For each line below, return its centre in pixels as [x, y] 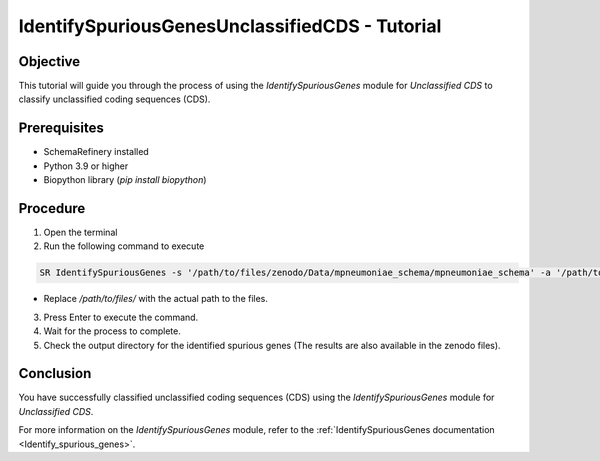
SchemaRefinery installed [96, 152]
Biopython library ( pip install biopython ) [125, 180]
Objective [49, 61]
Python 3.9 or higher [86, 166]
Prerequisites [61, 128]
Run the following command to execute [124, 246]
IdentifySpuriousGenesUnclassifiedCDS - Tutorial [230, 26]
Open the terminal [80, 232]
